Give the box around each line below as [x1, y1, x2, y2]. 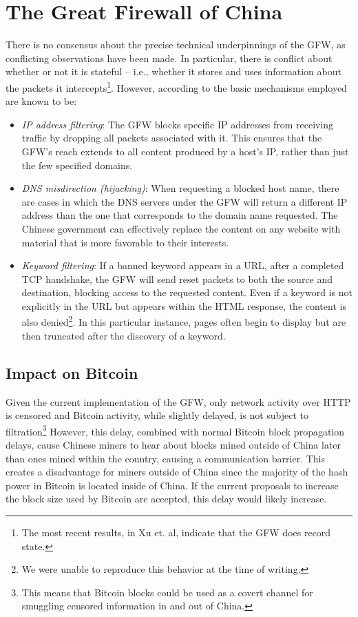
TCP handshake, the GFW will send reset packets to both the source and [21, 271, 333, 286]
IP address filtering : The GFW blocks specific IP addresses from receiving [21, 117, 334, 131]
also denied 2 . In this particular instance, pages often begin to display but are [21, 313, 346, 329]
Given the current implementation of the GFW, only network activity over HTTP [6, 394, 351, 409]
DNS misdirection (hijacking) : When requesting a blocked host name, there [21, 181, 339, 195]
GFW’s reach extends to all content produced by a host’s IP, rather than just [21, 144, 349, 158]
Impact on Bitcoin [6, 362, 138, 383]
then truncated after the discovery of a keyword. [21, 328, 226, 342]
